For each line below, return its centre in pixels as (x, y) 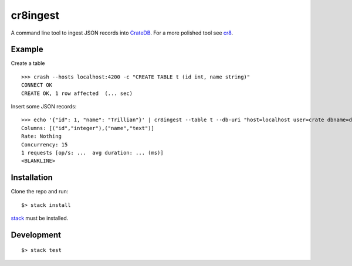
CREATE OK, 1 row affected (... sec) (77, 93)
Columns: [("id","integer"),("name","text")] (88, 128)
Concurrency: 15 (45, 144)
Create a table (28, 63)
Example (27, 50)
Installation (32, 178)
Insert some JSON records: (44, 107)
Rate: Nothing (41, 137)
